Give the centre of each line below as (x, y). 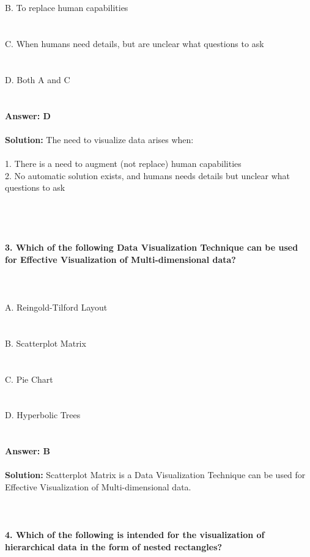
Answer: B (28, 451)
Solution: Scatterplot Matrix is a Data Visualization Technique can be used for (155, 475)
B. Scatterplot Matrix (46, 343)
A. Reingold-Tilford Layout (56, 307)
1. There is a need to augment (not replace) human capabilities (123, 163)
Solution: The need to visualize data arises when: (99, 139)
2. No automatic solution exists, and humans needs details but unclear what (148, 175)
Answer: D (28, 115)
